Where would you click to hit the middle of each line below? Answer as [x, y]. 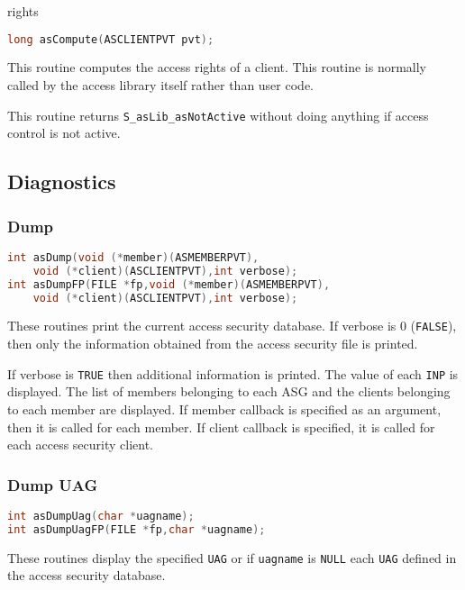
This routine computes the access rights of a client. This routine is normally [217, 67]
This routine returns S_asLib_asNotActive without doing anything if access [218, 115]
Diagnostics [62, 182]
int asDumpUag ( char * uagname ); [101, 516]
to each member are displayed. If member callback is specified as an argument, [224, 408]
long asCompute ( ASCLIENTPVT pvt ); [111, 39]
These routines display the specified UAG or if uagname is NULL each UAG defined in [232, 557]
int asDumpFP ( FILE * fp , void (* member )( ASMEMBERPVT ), [169, 284]
